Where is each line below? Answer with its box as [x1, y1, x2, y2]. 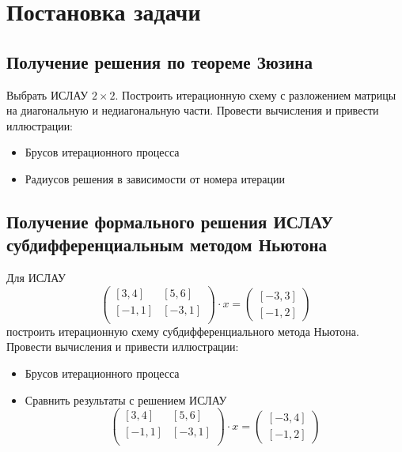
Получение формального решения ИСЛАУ [6, 209, 333, 233]
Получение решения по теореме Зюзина [6, 49, 313, 73]
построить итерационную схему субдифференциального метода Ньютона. [6, 322, 359, 339]
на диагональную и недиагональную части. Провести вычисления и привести [6, 102, 379, 119]
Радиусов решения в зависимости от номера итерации [25, 170, 285, 186]
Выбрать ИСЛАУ [6, 86, 89, 103]
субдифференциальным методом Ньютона [6, 232, 328, 257]
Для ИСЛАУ [6, 269, 66, 286]
